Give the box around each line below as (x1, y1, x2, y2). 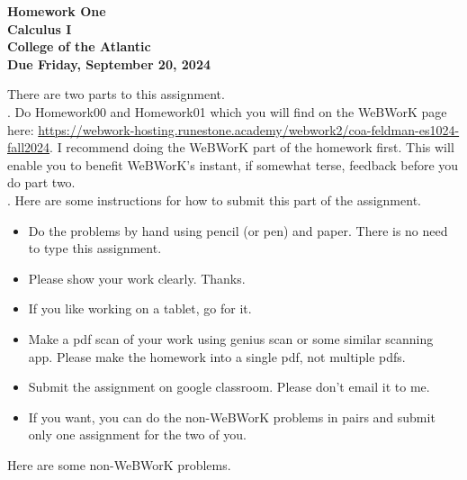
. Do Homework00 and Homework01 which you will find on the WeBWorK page (7, 102, 447, 121)
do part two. (7, 173, 76, 192)
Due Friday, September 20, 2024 (7, 54, 211, 73)
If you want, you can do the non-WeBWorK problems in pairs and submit (28, 407, 436, 426)
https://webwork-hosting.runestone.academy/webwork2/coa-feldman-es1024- (38, 120, 460, 139)
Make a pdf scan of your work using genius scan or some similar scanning (28, 329, 434, 348)
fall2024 (7, 138, 50, 157)
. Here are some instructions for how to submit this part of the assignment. (7, 190, 421, 209)
